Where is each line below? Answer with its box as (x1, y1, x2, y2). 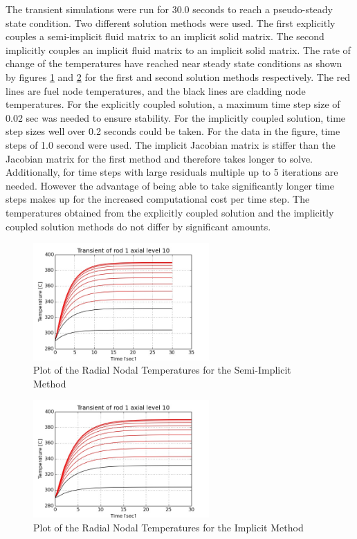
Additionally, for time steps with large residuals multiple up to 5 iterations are (6, 165, 338, 179)
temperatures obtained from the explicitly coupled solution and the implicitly (6, 205, 334, 219)
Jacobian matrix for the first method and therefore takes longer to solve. (6, 151, 313, 165)
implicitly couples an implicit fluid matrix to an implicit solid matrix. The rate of (6, 42, 351, 57)
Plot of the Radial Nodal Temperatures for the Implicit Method (33, 520, 304, 534)
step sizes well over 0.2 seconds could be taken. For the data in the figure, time (6, 124, 340, 138)
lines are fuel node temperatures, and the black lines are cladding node (6, 83, 306, 98)
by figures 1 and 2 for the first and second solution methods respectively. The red (6, 69, 351, 84)
